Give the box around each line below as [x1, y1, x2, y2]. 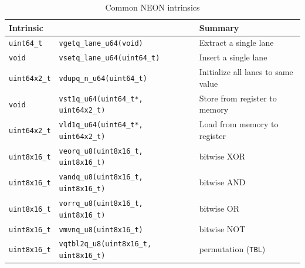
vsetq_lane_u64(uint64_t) [59, 54, 160, 63]
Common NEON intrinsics [105, 1, 200, 13]
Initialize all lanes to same [199, 66, 293, 78]
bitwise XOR [199, 150, 246, 162]
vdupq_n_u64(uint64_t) [59, 74, 147, 83]
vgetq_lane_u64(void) [59, 39, 143, 48]
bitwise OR [199, 202, 240, 214]
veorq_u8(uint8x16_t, [59, 147, 143, 155]
